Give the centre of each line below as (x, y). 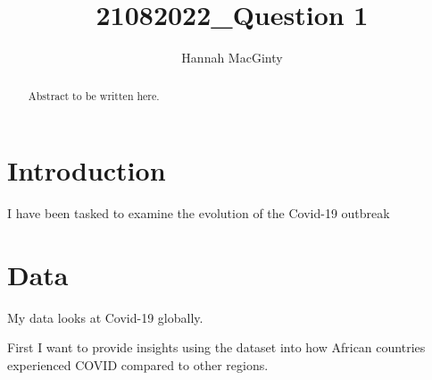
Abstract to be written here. (94, 95)
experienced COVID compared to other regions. (138, 365)
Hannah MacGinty (232, 58)
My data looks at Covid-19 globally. (105, 317)
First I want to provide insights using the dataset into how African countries (216, 347)
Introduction (87, 170)
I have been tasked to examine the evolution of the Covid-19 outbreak (199, 213)
